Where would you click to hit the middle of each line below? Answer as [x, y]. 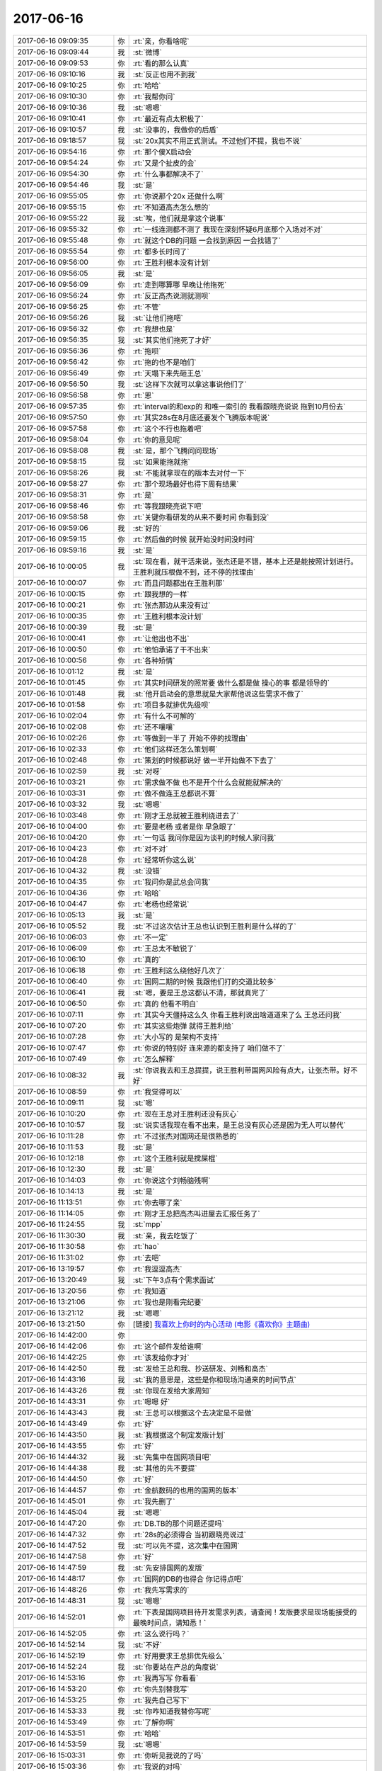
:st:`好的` [147, 528]
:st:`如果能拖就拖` [161, 462]
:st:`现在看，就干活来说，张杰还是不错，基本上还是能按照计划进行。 [245, 561]
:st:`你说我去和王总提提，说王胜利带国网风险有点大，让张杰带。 [238, 1070]
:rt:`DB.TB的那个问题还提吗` [178, 1523]
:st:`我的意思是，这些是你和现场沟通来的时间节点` [214, 1379]
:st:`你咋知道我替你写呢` [172, 1711]
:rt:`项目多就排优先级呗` [172, 705]
